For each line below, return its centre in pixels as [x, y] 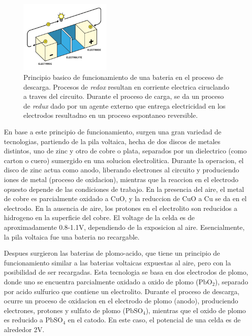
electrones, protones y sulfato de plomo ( [65, 310]
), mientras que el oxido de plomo [196, 310]
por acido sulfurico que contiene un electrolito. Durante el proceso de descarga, [122, 291]
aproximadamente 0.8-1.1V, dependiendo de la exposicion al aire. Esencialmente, [124, 227]
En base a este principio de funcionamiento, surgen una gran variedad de [113, 132]
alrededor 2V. [24, 329]
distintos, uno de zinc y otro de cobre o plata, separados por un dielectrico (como [125, 151]
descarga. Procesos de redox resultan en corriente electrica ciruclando [126, 86]
